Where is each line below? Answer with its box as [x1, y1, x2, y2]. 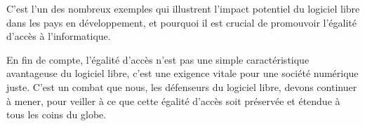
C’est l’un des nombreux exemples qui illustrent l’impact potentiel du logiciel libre [6, 1, 360, 15]
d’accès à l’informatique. [6, 29, 111, 43]
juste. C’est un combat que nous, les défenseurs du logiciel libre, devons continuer [6, 79, 357, 94]
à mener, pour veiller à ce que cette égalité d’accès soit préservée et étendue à [6, 93, 340, 108]
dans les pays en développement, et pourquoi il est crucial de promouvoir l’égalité [6, 15, 357, 29]
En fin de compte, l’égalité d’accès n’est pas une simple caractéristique [6, 52, 310, 66]
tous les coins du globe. [6, 107, 107, 122]
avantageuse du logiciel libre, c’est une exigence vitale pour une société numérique [6, 66, 359, 80]
